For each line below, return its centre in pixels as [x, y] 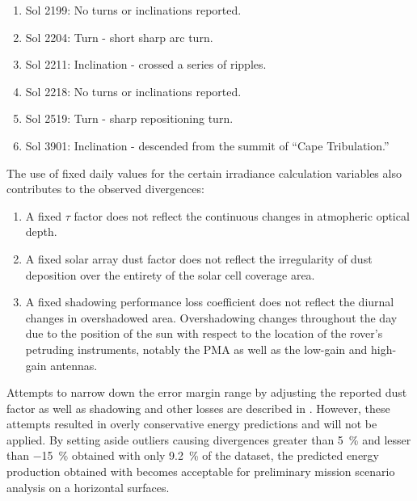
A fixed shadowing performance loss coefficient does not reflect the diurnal [210, 302]
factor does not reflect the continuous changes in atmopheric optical [242, 215]
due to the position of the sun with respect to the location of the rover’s [204, 333]
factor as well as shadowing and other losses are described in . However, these [198, 408]
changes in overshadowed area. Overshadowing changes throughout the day [211, 317]
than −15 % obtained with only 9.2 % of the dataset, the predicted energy [193, 455]
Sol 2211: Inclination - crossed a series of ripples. [146, 64]
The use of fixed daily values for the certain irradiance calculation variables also [204, 173]
